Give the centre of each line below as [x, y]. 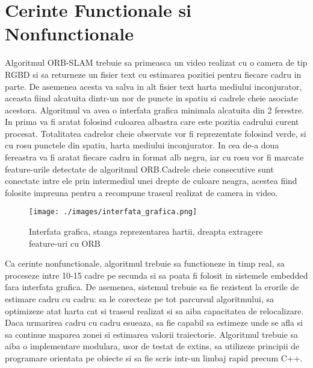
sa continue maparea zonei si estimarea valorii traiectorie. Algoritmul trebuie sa [152, 334]
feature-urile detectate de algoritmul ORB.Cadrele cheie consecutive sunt [139, 169]
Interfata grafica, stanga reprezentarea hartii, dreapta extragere [146, 231]
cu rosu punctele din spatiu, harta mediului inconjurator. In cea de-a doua [142, 145]
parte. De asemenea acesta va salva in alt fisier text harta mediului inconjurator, [153, 86]
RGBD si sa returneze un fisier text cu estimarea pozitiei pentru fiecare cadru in [153, 74]
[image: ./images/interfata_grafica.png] [113, 212]
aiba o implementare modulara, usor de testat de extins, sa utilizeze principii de [152, 346]
